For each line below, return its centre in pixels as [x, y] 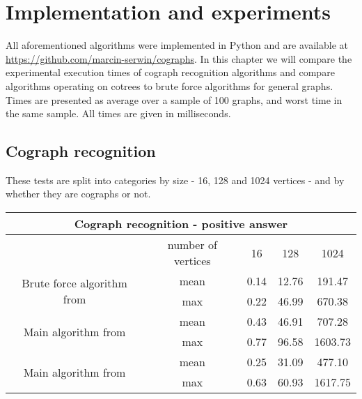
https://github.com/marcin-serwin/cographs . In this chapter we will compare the [179, 58]
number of [192, 245]
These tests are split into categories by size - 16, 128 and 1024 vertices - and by [175, 180]
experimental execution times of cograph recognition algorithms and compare [170, 72]
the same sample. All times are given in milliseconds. [118, 113]
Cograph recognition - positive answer [181, 224]
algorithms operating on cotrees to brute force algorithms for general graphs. [170, 85]
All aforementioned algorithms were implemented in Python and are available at [177, 45]
